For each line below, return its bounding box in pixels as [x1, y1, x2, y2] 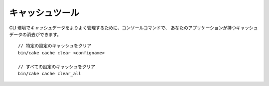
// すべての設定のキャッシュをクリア [18, 64, 96, 69]
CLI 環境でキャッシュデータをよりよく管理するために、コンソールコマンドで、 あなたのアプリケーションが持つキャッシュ [9, 25, 258, 31]
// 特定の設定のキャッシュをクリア [18, 43, 92, 49]
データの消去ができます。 [9, 31, 62, 37]
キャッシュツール [9, 7, 80, 18]
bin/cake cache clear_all [18, 71, 82, 76]
